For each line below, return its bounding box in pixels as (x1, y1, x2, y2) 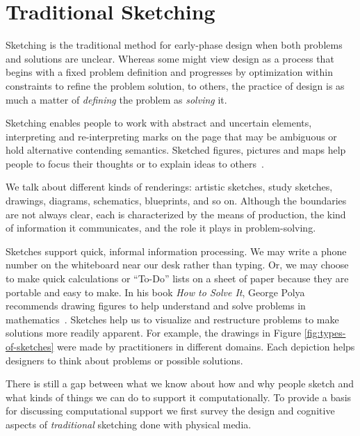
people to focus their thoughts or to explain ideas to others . (6, 156, 264, 170)
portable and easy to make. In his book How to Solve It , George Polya (6, 284, 305, 299)
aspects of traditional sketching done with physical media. (6, 417, 252, 431)
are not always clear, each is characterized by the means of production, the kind (6, 207, 346, 221)
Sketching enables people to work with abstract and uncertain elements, (6, 115, 312, 130)
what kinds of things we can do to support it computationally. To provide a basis (6, 389, 352, 404)
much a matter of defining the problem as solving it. (6, 92, 227, 106)
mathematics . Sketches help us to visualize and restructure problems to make (6, 312, 339, 326)
